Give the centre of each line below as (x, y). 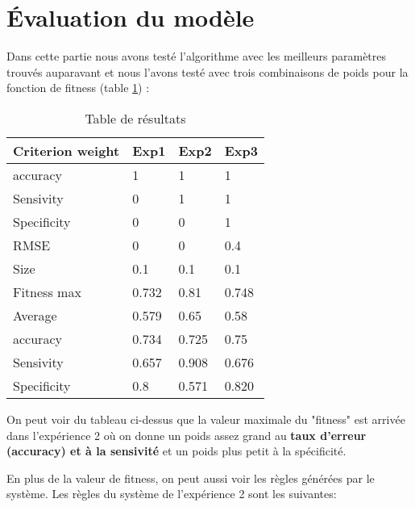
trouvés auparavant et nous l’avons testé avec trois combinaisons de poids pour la (207, 71)
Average (35, 315)
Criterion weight (66, 150)
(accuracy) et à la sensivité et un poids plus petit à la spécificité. (176, 451)
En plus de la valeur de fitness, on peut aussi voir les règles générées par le (191, 478)
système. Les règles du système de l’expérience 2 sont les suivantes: (172, 494)
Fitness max (47, 291)
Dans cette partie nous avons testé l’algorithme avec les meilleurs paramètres (197, 56)
